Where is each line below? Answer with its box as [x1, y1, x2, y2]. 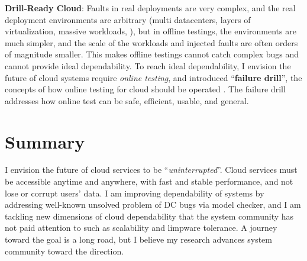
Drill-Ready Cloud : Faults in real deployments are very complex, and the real [5, 2, 296, 14]
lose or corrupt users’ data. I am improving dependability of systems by [5, 186, 264, 199]
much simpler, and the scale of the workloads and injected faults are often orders [5, 36, 298, 49]
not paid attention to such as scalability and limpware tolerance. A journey [5, 221, 277, 234]
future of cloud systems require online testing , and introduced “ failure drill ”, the [5, 71, 302, 83]
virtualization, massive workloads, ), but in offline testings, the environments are [5, 25, 296, 37]
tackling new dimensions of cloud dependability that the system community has [5, 210, 294, 222]
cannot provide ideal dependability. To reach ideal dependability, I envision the [5, 59, 291, 72]
